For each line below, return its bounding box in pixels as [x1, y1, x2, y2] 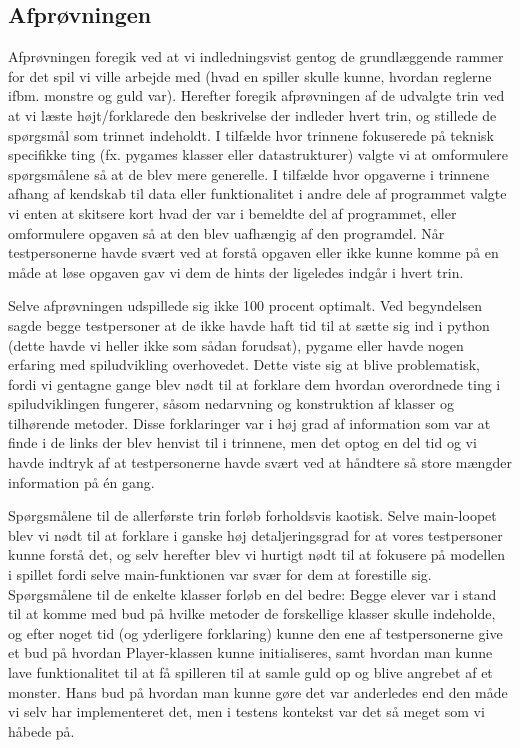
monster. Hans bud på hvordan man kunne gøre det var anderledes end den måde [8, 681, 508, 702]
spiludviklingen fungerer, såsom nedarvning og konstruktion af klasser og [8, 393, 454, 414]
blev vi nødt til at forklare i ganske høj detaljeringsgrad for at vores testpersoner [8, 524, 503, 545]
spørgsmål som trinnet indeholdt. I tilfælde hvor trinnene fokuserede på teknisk [8, 124, 494, 145]
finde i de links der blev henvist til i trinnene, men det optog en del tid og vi [8, 432, 477, 453]
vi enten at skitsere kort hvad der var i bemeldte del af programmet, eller [8, 202, 457, 223]
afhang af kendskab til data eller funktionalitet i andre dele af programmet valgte [8, 183, 507, 204]
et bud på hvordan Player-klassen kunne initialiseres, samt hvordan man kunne [8, 642, 493, 663]
